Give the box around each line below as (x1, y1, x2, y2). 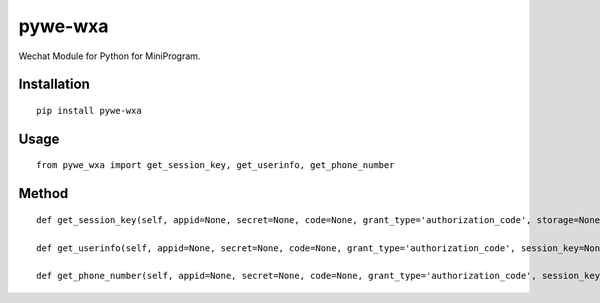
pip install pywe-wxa (36, 105, 142, 116)
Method (18, 185, 69, 202)
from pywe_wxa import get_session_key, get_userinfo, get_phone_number (36, 160, 395, 171)
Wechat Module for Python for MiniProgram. (18, 50, 201, 62)
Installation (18, 76, 90, 93)
